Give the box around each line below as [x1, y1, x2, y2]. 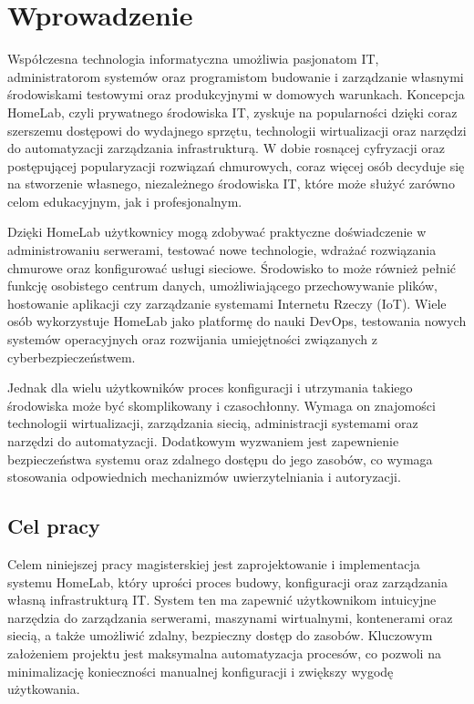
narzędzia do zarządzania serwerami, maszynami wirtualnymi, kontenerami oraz [7, 607, 453, 627]
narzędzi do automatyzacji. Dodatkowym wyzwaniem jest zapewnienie [7, 432, 399, 450]
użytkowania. [7, 679, 80, 699]
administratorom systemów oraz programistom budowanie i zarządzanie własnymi [7, 66, 464, 86]
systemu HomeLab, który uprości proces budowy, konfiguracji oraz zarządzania [7, 572, 448, 591]
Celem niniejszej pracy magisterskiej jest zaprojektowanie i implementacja [7, 554, 420, 573]
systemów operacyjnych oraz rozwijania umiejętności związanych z [7, 330, 377, 349]
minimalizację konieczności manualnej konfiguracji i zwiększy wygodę [7, 661, 394, 680]
